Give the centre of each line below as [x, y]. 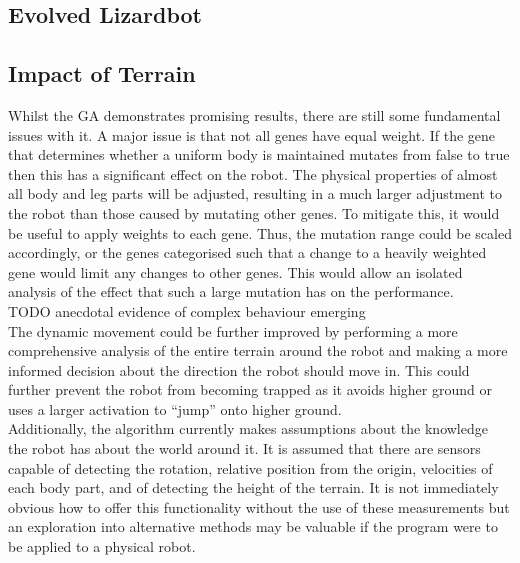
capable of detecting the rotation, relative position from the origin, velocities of [250, 467]
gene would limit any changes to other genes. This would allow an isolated [235, 271]
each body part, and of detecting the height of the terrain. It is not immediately [253, 487]
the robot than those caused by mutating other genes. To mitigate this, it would [254, 212]
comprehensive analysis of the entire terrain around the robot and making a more [258, 350]
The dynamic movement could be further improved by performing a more [233, 330]
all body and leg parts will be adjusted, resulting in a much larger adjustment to [255, 193]
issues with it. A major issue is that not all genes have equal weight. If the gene [252, 134]
